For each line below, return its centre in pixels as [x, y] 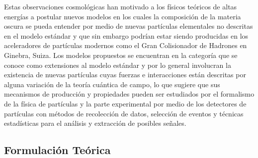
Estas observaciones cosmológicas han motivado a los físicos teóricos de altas [121, 6]
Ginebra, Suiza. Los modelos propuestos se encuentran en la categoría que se [121, 55]
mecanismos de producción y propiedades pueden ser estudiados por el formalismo [129, 94]
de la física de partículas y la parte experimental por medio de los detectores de [125, 103]
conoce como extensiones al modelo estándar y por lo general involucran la [118, 65]
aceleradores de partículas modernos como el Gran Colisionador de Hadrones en [126, 45]
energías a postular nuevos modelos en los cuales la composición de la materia [123, 16]
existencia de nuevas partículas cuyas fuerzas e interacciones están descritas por [125, 75]
